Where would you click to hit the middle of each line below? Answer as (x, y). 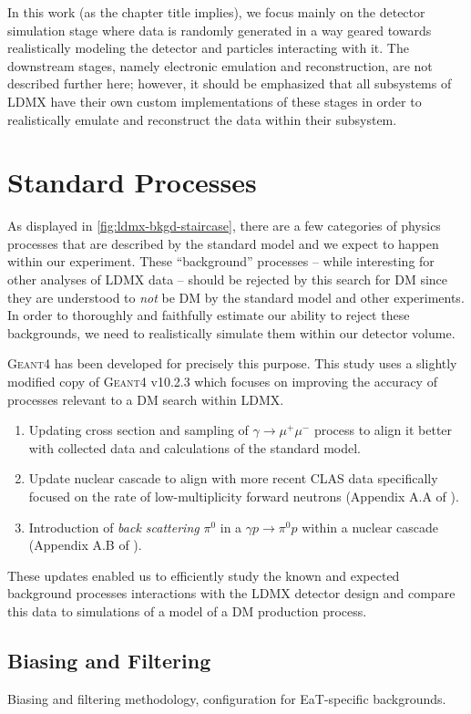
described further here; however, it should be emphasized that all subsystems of (230, 83)
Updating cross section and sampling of (138, 430)
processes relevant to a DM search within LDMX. (146, 399)
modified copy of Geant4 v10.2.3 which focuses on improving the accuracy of (222, 382)
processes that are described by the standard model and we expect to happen (223, 243)
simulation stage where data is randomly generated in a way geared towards (220, 30)
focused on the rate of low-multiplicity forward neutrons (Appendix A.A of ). (244, 496)
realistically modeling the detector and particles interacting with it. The (208, 48)
